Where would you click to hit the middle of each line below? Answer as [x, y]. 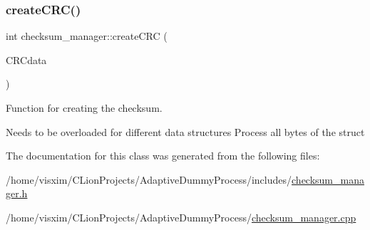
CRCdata [26, 59]
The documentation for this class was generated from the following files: [163, 156]
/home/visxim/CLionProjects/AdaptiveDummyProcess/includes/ [149, 179]
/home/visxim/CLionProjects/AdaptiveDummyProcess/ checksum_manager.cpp [181, 217]
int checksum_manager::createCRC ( [87, 36]
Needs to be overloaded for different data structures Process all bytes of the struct [185, 131]
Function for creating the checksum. [84, 108]
